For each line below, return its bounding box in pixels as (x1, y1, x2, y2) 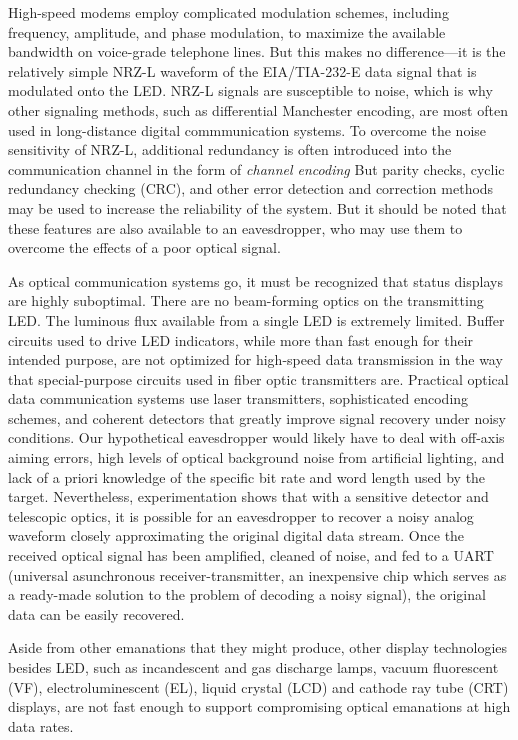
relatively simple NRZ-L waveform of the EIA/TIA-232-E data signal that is (8, 60, 477, 81)
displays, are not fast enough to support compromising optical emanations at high (8, 696, 511, 717)
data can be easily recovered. (8, 603, 185, 624)
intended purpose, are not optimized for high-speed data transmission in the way (8, 349, 503, 370)
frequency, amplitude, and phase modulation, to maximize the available (8, 21, 446, 42)
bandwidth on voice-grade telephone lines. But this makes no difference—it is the (8, 41, 506, 62)
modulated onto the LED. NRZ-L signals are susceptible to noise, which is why (8, 80, 493, 101)
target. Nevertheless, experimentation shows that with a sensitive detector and (8, 486, 489, 507)
